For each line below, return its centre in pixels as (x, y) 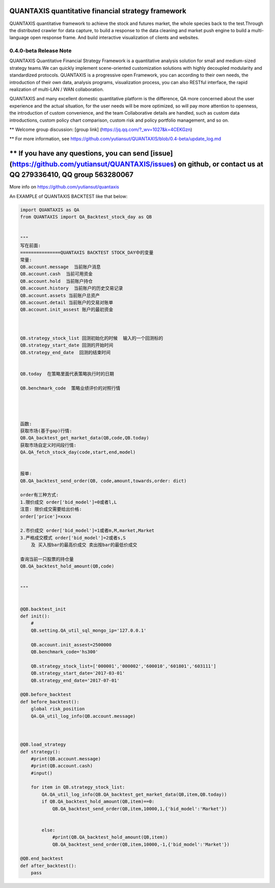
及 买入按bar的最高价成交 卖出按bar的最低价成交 (84, 545)
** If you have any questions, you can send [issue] (91, 154)
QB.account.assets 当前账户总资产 (60, 295)
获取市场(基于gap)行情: (46, 431)
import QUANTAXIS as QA (50, 210)
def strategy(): (40, 752)
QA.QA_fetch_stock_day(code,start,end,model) (78, 452)
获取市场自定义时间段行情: (48, 445)
